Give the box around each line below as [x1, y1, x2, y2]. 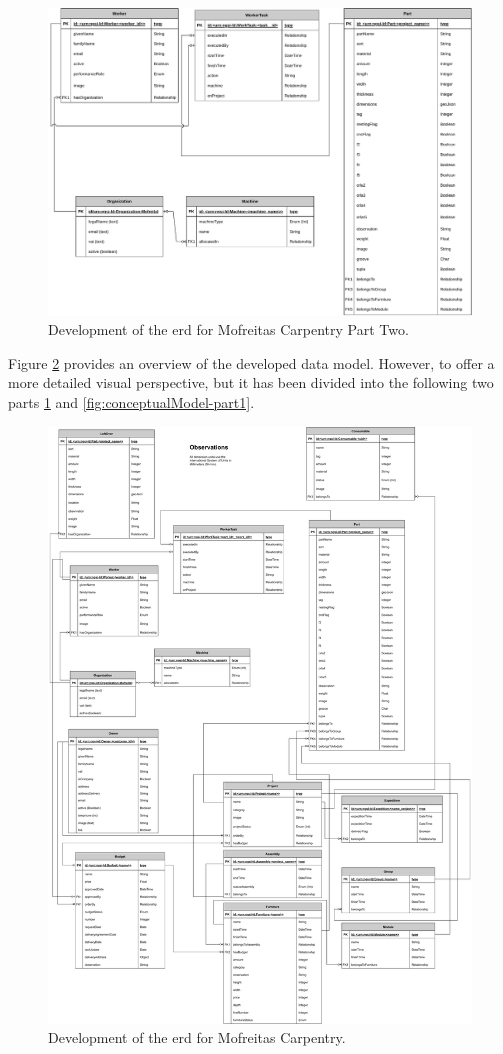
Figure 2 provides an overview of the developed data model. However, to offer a [8, 352, 495, 373]
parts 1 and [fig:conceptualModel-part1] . [8, 392, 255, 413]
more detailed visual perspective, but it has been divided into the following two [8, 372, 494, 393]
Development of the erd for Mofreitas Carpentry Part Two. [48, 319, 409, 340]
